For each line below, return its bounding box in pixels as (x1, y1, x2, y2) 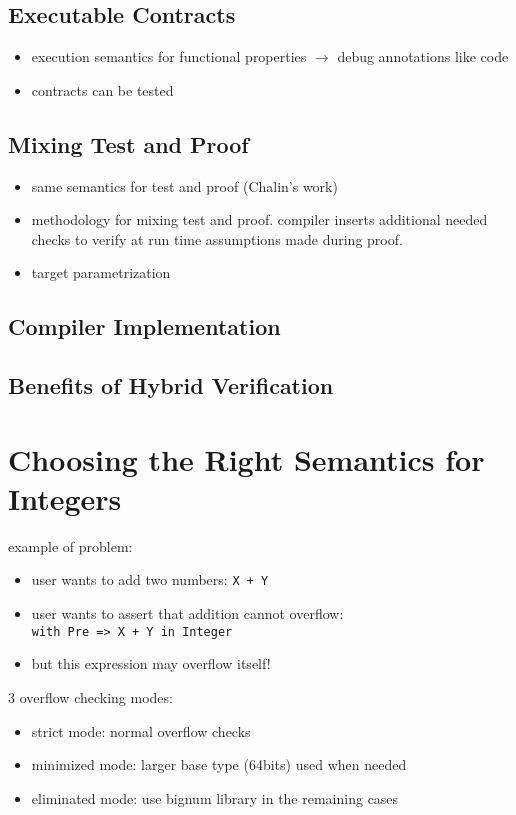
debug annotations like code (337, 46, 509, 67)
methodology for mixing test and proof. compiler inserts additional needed (31, 209, 488, 230)
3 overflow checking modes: (8, 686, 173, 707)
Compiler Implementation (8, 311, 281, 342)
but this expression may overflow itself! (31, 653, 271, 674)
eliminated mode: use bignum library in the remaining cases (31, 787, 399, 808)
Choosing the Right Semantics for (8, 438, 485, 479)
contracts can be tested (31, 79, 174, 100)
